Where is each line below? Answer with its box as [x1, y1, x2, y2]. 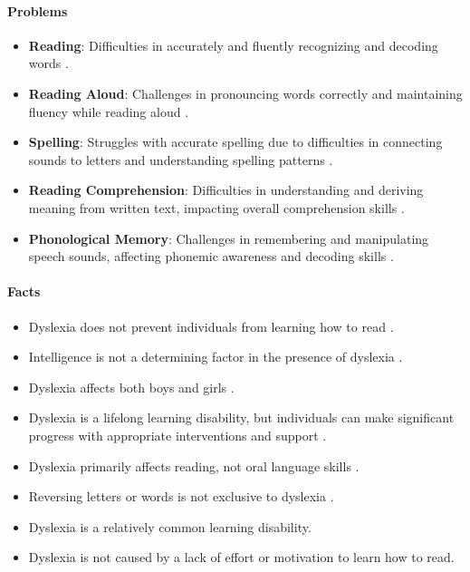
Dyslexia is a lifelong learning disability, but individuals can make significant [28, 408, 455, 427]
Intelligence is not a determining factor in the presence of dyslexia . [28, 347, 403, 366]
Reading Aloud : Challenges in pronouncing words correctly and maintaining [28, 83, 463, 102]
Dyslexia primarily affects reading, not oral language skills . [28, 456, 360, 475]
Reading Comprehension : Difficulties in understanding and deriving [28, 180, 424, 199]
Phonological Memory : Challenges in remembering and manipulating [28, 228, 429, 247]
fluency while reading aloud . [28, 102, 189, 121]
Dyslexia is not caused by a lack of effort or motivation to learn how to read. [28, 548, 455, 567]
